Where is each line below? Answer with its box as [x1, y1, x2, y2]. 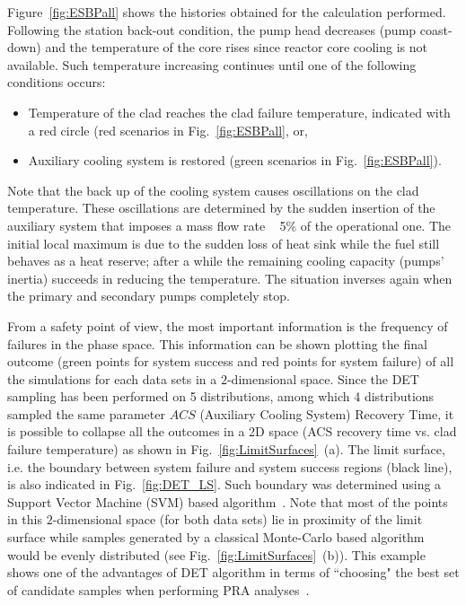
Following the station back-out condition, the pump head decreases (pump [7, 20, 417, 39]
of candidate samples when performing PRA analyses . [7, 580, 310, 599]
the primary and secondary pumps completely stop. [7, 286, 290, 305]
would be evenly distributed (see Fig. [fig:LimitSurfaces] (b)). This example [7, 545, 426, 564]
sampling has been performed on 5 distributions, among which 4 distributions [7, 387, 435, 406]
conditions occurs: [7, 73, 106, 92]
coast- [419, 20, 453, 39]
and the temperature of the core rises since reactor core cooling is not [45, 38, 427, 57]
